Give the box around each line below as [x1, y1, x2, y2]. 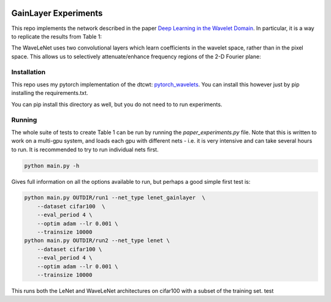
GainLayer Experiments [11, 8, 103, 18]
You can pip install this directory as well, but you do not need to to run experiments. [11, 100, 223, 108]
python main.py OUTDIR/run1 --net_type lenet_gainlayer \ [24, 194, 205, 202]
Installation [11, 68, 46, 77]
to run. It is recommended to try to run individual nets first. [11, 146, 159, 153]
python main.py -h [24, 162, 80, 169]
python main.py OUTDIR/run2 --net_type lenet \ [24, 237, 170, 244]
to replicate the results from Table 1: [11, 32, 102, 40]
